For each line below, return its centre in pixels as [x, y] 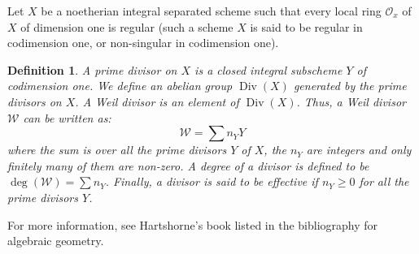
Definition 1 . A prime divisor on [92, 69]
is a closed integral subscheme [268, 69]
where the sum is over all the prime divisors [117, 150]
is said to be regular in [306, 26]
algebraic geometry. [56, 241]
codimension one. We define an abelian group [120, 86]
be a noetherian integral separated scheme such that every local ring [211, 11]
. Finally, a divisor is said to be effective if [212, 181]
